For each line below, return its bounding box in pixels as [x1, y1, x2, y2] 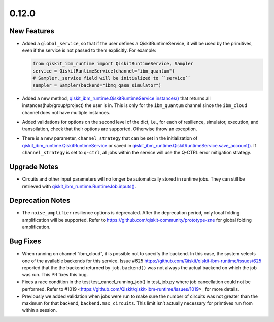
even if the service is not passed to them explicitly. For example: [22, 47, 157, 53]
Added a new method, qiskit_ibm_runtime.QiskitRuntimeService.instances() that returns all [22, 95, 211, 101]
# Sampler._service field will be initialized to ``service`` [32, 75, 191, 81]
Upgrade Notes [9, 163, 58, 171]
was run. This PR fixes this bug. [22, 272, 88, 278]
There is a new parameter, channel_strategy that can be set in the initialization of [22, 135, 198, 141]
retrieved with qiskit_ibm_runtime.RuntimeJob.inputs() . [22, 183, 136, 189]
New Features [9, 27, 54, 35]
